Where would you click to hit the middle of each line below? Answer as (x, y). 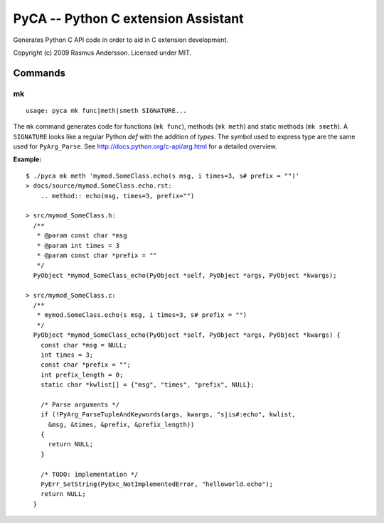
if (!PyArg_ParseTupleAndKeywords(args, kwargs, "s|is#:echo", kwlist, (168, 415)
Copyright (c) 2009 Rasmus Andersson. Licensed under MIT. (102, 53)
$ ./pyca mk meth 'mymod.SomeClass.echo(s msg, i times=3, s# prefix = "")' (163, 176)
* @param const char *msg (82, 236)
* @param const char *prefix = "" (97, 255)
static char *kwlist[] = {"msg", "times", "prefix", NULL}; (148, 385)
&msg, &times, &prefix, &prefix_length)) (121, 424)
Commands (39, 73)
